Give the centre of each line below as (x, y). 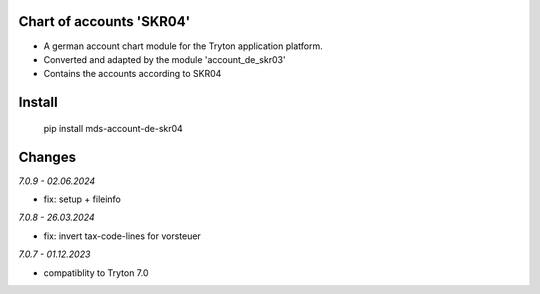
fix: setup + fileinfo (82, 199)
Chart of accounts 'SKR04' (104, 21)
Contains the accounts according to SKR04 (132, 74)
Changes (47, 156)
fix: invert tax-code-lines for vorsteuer (122, 236)
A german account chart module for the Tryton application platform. (183, 46)
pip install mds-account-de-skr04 (113, 128)
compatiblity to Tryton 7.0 (96, 272)
